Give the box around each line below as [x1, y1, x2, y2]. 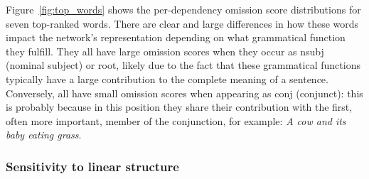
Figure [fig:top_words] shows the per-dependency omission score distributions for [6, 2, 361, 16]
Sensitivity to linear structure [6, 157, 179, 175]
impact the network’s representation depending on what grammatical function [6, 30, 346, 45]
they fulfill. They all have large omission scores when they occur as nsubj [6, 43, 324, 58]
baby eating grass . [6, 127, 82, 142]
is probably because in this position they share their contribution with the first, [6, 99, 353, 114]
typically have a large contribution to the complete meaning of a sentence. [6, 71, 328, 86]
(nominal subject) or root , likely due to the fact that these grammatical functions [6, 58, 360, 72]
